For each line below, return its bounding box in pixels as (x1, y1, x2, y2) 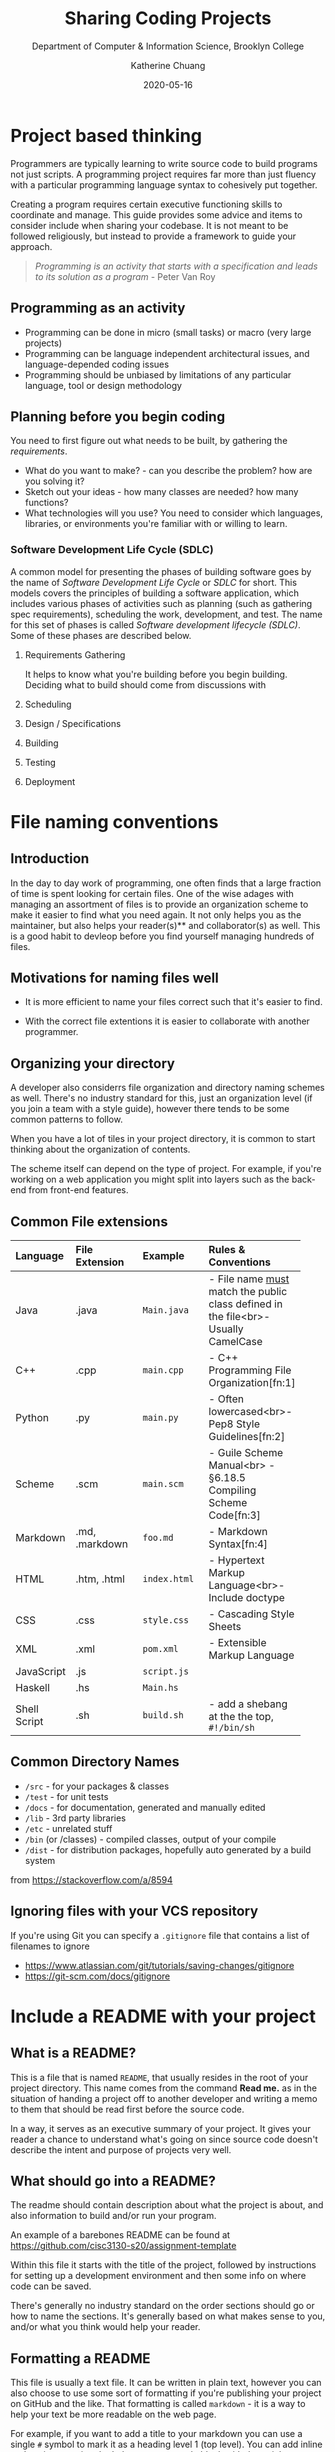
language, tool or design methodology (24, 379, 183, 391)
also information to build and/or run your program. (10, 2210, 217, 2222)
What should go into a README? (10, 2173, 217, 2190)
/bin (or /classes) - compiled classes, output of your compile (24, 1833, 277, 1845)
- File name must (208, 1272, 290, 1286)
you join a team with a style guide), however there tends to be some (10, 1103, 290, 1115)
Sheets (208, 1620, 242, 1634)
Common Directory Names (10, 1753, 180, 1771)
